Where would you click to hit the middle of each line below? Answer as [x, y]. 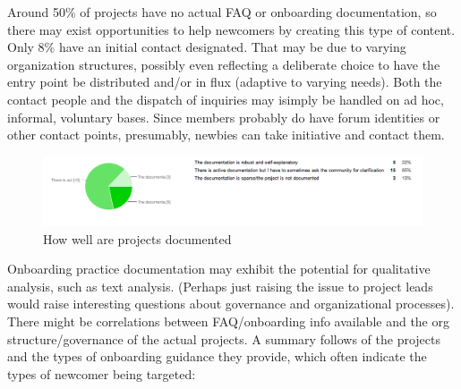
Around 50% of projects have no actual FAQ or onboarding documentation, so [222, 12]
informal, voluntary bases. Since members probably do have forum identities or [224, 117]
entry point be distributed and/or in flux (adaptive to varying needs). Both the [225, 82]
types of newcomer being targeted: [102, 373]
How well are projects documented [137, 238]
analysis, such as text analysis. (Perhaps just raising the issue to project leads [220, 286]
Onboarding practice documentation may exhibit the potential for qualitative [219, 269]
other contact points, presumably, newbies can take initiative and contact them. [226, 135]
